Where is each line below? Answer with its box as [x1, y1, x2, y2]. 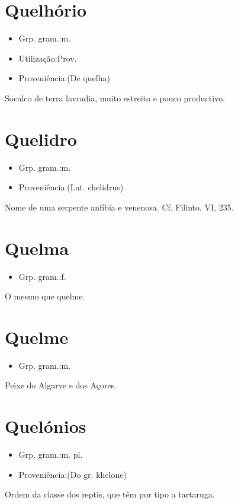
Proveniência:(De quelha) [18, 72, 110, 84]
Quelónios [5, 414, 86, 438]
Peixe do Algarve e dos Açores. [5, 379, 117, 391]
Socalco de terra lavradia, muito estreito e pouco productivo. [5, 91, 226, 104]
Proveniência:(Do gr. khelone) [18, 468, 127, 480]
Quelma [5, 235, 69, 260]
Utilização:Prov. [18, 52, 77, 64]
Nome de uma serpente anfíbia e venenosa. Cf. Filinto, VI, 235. [5, 200, 234, 213]
